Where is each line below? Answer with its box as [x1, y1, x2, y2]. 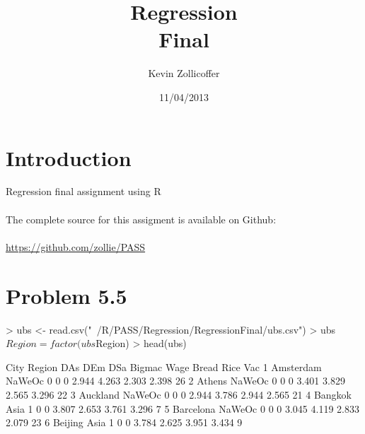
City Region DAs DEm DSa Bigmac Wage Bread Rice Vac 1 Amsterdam [6, 359, 322, 374]
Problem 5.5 [6, 281, 127, 310]
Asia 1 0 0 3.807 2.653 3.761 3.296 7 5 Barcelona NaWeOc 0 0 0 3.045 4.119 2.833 [6, 401, 359, 416]
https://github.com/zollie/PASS [6, 239, 146, 254]
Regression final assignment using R [6, 184, 161, 199]
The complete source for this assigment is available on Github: [6, 211, 277, 226]
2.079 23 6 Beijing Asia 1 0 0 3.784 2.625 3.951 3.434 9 [6, 415, 243, 430]
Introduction [6, 143, 132, 172]
